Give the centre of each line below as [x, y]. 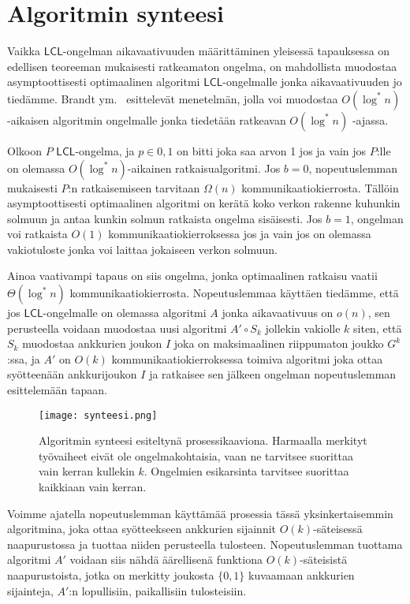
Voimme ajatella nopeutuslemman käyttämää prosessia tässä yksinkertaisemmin [200, 513]
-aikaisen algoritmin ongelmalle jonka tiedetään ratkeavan [147, 119]
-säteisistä [324, 559]
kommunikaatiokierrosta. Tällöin [320, 187]
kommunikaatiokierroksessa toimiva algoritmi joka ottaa [247, 358]
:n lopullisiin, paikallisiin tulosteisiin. [158, 590]
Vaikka [24, 51]
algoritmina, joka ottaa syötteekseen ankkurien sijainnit [142, 529]
